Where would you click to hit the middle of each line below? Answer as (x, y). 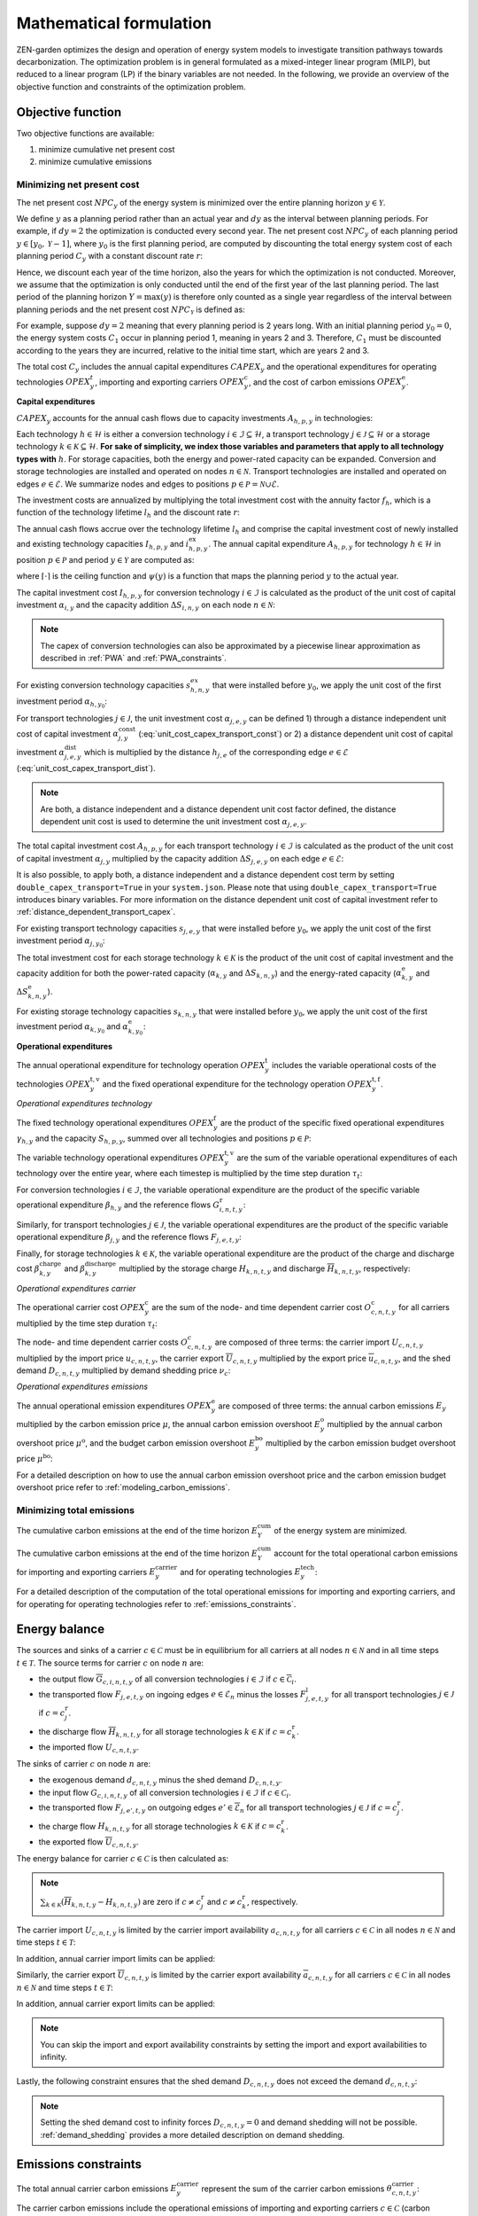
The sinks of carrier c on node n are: (84, 1763)
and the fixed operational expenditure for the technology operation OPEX (237, 1084)
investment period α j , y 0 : (61, 942)
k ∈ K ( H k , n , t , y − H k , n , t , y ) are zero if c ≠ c (123, 1903)
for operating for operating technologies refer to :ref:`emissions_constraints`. (156, 1603)
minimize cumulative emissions (95, 162)
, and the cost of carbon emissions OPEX (325, 382)
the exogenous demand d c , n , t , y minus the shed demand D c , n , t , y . (160, 1781)
